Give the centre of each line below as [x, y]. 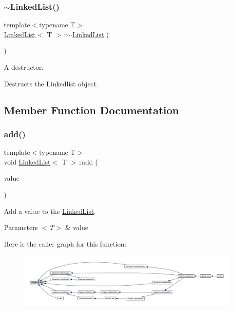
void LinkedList [27, 161]
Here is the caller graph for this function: [65, 243]
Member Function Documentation [92, 110]
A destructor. [24, 67]
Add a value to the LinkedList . [50, 211]
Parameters [21, 227]
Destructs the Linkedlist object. [51, 83]
